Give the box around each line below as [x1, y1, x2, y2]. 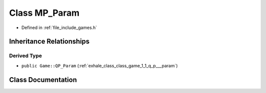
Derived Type [9, 52, 42, 59]
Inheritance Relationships [9, 37, 90, 46]
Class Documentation [9, 75, 77, 84]
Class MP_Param [9, 7, 80, 18]
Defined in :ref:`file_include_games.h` [21, 25, 97, 31]
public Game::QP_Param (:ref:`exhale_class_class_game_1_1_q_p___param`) [21, 62, 178, 68]
